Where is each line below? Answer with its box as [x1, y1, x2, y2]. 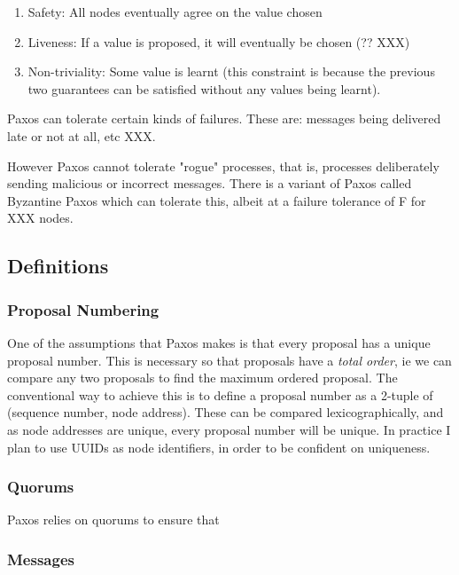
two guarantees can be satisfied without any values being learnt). [27, 79, 381, 98]
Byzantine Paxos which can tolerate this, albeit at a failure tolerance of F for [7, 191, 426, 209]
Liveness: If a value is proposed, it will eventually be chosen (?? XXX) [27, 32, 410, 51]
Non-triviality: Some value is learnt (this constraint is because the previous [27, 62, 435, 81]
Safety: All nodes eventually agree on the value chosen [27, 3, 323, 20]
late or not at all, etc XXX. [7, 126, 156, 145]
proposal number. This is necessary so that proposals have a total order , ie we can [7, 351, 452, 369]
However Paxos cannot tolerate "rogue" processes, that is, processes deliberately [7, 156, 440, 175]
